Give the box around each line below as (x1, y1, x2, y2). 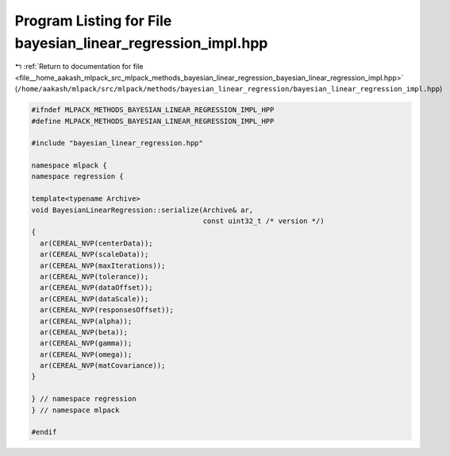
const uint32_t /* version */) (202, 217, 325, 226)
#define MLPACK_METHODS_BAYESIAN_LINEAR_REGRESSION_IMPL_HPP (31, 116, 275, 126)
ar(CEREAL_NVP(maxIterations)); (40, 261, 166, 270)
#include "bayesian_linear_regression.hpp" (31, 139, 204, 148)
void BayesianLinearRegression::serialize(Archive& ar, (31, 205, 254, 214)
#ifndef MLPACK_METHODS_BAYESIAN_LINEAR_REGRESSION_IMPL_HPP (31, 106, 275, 114)
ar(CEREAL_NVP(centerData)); (40, 238, 154, 248)
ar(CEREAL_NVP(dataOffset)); (40, 283, 154, 292)
